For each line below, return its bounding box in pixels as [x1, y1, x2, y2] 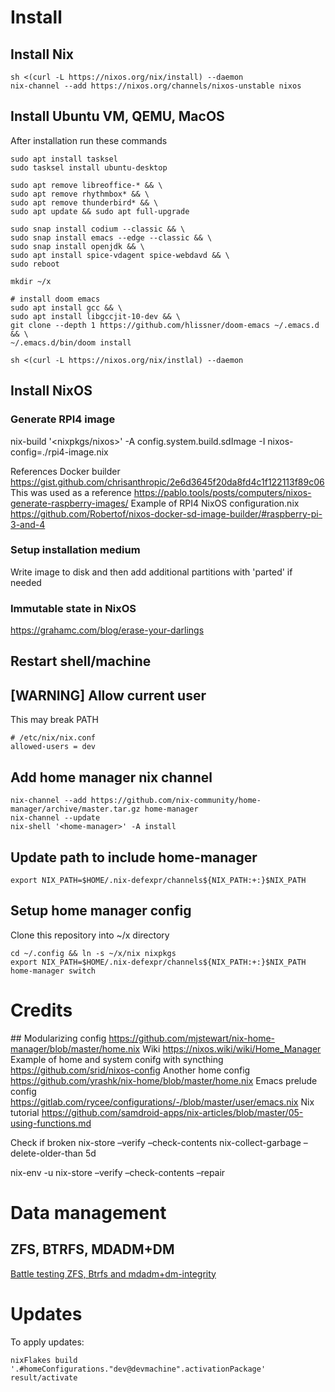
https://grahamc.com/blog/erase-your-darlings [10, 624, 205, 636]
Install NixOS [10, 382, 93, 400]
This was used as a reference [10, 486, 132, 498]
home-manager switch [10, 966, 97, 976]
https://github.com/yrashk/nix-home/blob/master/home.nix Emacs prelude [10, 1074, 318, 1086]
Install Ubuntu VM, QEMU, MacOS [10, 108, 225, 125]
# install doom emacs [10, 294, 101, 304]
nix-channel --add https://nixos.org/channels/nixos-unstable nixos [10, 81, 302, 91]
